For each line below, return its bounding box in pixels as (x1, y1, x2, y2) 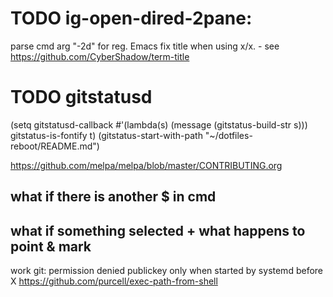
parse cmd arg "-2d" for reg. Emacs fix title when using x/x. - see (10, 40, 280, 52)
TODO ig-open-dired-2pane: (10, 7, 253, 30)
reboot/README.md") (10, 140, 100, 152)
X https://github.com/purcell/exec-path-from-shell (10, 275, 218, 287)
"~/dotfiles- (204, 129, 253, 141)
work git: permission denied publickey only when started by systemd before (10, 265, 323, 277)
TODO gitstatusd (10, 86, 153, 109)
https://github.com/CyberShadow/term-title (10, 50, 190, 62)
